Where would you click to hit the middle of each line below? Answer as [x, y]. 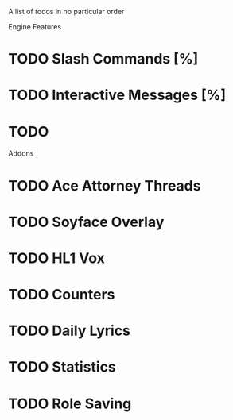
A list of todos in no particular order [66, 12]
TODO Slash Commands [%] [103, 59]
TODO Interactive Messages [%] [117, 95]
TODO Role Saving [70, 403]
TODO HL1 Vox [57, 258]
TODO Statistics [62, 367]
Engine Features [35, 27]
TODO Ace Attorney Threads [105, 185]
